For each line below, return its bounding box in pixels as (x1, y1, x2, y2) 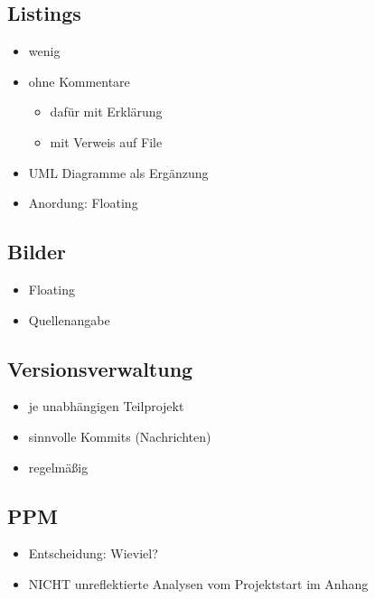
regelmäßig (28, 457, 89, 476)
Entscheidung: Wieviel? (28, 544, 158, 563)
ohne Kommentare (28, 71, 130, 90)
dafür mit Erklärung (50, 102, 163, 121)
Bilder (7, 238, 67, 266)
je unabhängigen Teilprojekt (28, 397, 184, 416)
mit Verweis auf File (50, 132, 163, 151)
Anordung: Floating (28, 193, 138, 212)
